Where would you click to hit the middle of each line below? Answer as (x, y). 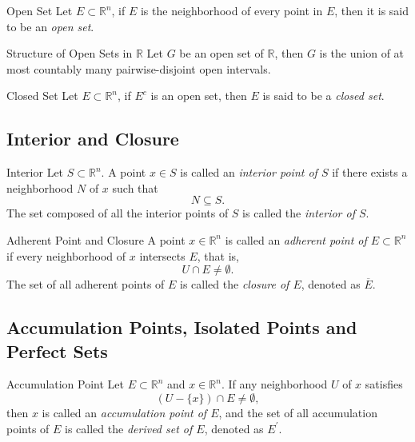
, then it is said (372, 10)
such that (135, 187)
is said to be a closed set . (323, 96)
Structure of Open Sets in (70, 53)
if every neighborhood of (66, 255)
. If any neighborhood (274, 384)
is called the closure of (235, 284)
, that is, (218, 255)
